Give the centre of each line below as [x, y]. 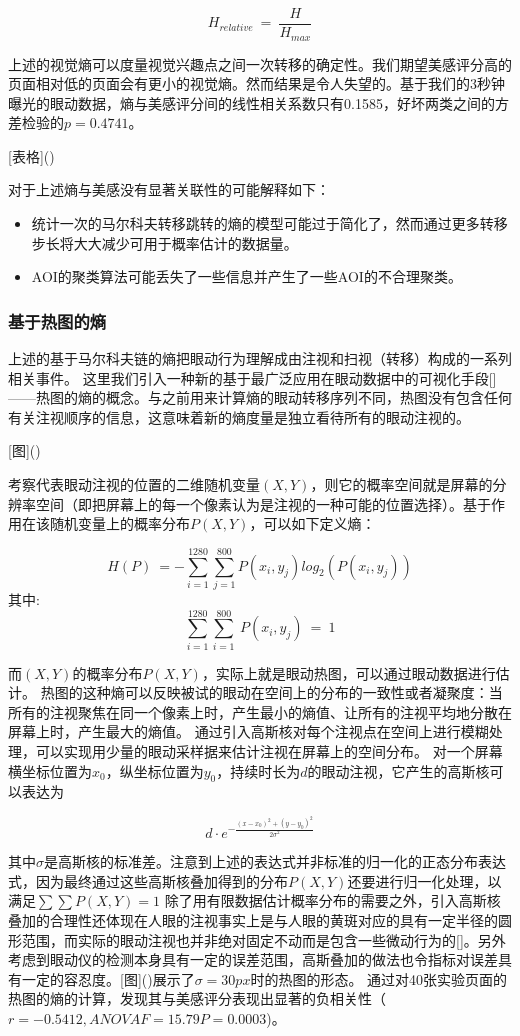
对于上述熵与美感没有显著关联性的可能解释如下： [169, 189]
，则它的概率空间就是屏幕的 [401, 484]
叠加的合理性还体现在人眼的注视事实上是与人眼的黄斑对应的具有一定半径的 [253, 919]
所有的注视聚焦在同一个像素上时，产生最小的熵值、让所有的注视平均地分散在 [260, 711]
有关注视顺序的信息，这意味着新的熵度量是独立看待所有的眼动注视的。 [239, 416]
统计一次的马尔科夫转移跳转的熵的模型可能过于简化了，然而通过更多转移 [269, 223]
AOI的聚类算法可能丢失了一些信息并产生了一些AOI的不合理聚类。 [246, 276]
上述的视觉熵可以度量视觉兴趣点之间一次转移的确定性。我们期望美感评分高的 [260, 63]
